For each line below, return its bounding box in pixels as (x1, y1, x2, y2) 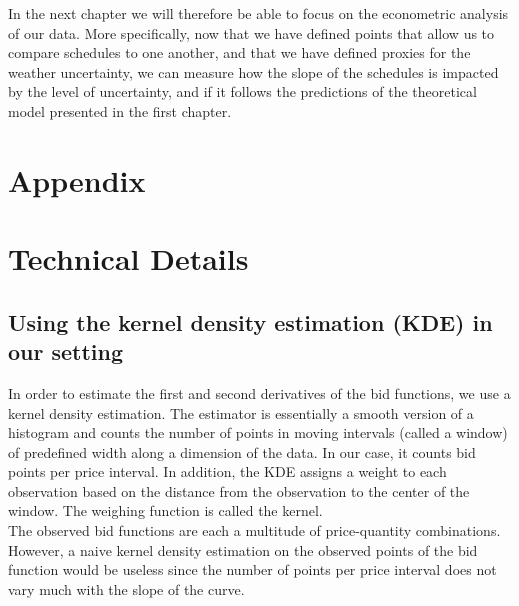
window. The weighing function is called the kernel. (8, 500, 323, 521)
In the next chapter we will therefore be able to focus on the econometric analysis (8, 3, 509, 23)
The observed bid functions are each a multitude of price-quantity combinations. (8, 520, 501, 541)
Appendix (8, 159, 146, 200)
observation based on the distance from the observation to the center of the (8, 480, 470, 501)
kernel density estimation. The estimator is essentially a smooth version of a (8, 402, 474, 423)
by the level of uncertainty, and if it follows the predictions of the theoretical (8, 81, 477, 102)
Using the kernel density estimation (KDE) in (8, 306, 493, 337)
